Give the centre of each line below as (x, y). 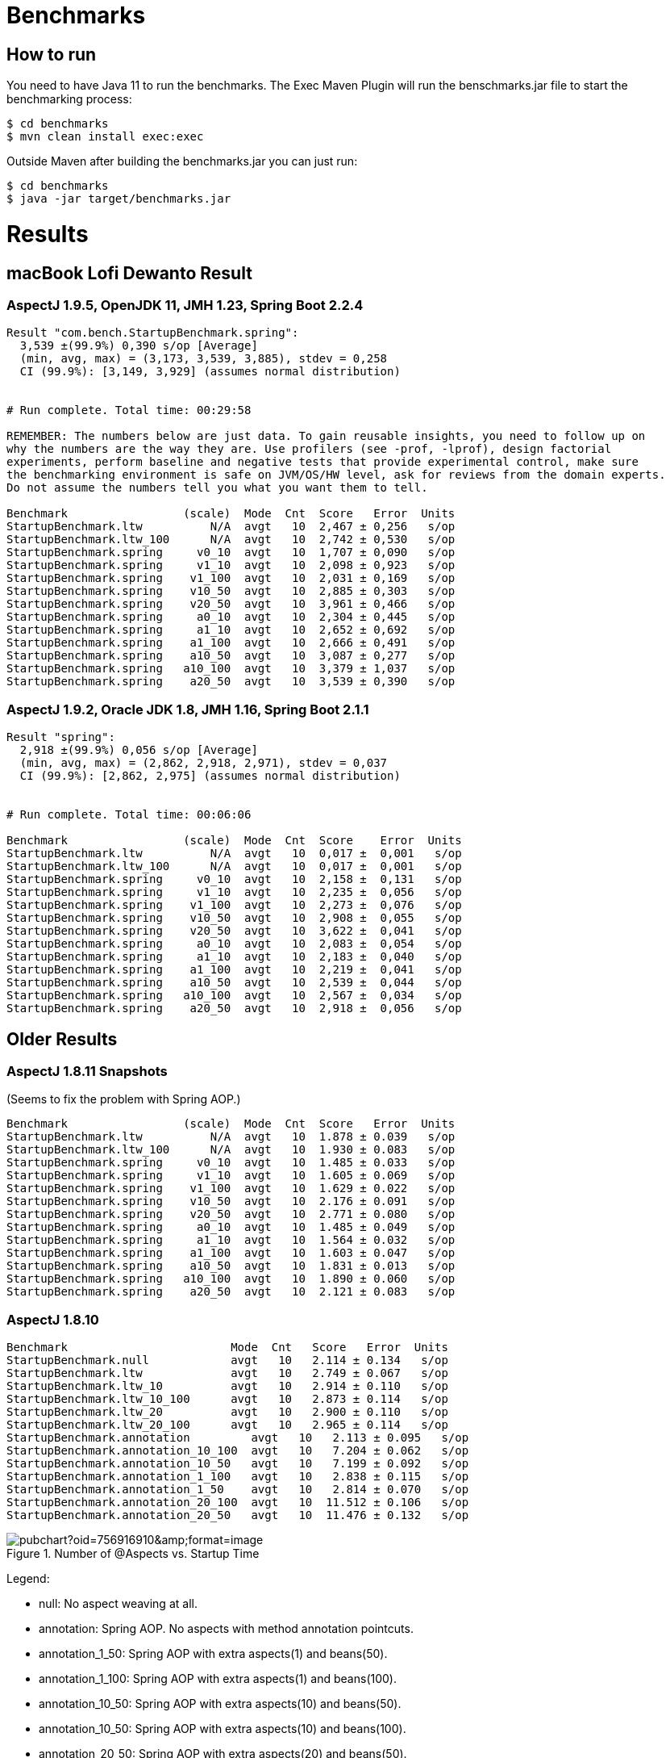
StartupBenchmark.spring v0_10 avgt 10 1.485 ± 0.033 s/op (231, 1163)
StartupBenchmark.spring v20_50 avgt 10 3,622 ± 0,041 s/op (234, 931)
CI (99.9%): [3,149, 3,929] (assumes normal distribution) (210, 372)
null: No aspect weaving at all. (118, 1604)
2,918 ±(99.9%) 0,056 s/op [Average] (139, 750)
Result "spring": (61, 737)
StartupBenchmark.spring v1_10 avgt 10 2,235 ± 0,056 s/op (234, 892)
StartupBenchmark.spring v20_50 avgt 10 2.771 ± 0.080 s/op (231, 1214)
